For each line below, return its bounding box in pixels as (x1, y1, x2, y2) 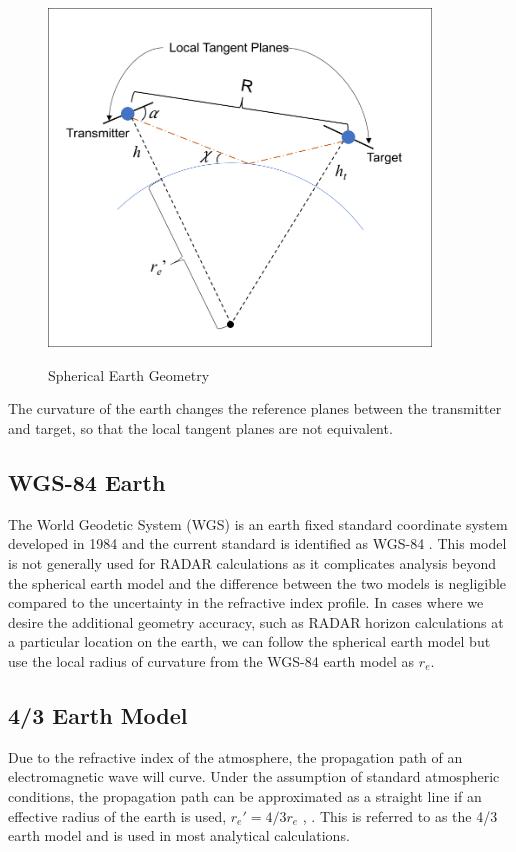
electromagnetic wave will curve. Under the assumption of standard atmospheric (8, 766, 500, 787)
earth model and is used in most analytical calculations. (8, 825, 350, 846)
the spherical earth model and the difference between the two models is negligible (8, 572, 507, 593)
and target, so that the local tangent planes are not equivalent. (8, 418, 393, 439)
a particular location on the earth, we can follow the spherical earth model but (8, 631, 491, 652)
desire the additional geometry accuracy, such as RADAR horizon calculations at (8, 611, 504, 632)
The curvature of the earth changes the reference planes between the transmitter (8, 398, 502, 419)
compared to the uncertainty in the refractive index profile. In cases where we (8, 592, 484, 613)
